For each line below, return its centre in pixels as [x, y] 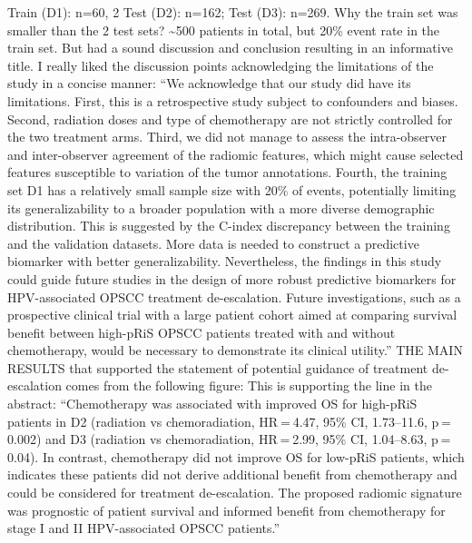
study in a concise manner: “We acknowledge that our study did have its [209, 83]
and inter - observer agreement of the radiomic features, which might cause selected [236, 154]
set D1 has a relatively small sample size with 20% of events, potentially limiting [232, 189]
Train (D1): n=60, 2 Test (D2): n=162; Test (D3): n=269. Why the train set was [233, 12]
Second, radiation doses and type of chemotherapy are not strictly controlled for [230, 118]
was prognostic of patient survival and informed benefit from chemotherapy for [226, 510]
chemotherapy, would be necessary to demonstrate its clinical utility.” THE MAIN [235, 350]
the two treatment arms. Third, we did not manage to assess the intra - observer [227, 137]
